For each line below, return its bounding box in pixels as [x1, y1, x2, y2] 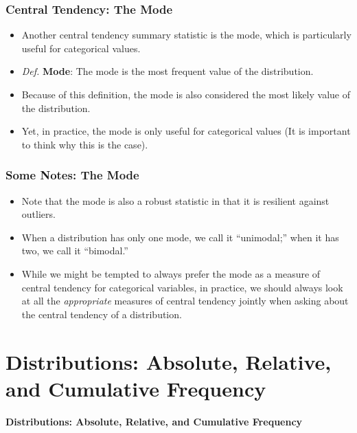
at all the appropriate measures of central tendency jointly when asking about [21, 293, 349, 308]
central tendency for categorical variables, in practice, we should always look [21, 280, 343, 294]
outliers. [21, 207, 56, 221]
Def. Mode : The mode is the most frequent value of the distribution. [21, 64, 314, 78]
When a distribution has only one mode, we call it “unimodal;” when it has [21, 230, 339, 244]
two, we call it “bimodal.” [21, 243, 128, 258]
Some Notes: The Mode [5, 166, 139, 184]
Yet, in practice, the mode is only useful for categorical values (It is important [21, 124, 351, 138]
